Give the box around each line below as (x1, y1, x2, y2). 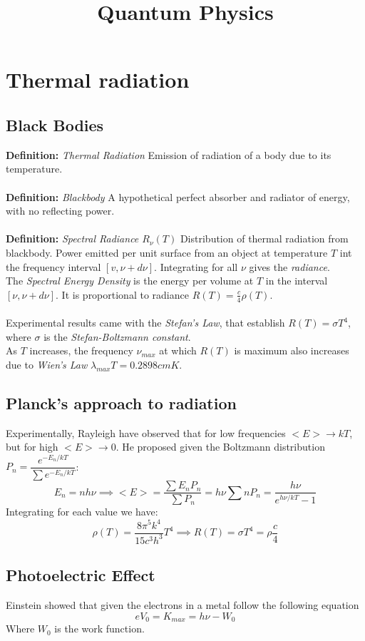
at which (159, 343, 197, 358)
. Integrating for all (154, 259, 238, 274)
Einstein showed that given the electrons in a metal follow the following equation (6, 598, 359, 612)
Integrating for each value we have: (6, 504, 158, 519)
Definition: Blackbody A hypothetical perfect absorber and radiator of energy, (6, 189, 350, 204)
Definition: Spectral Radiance (6, 231, 139, 246)
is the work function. (54, 621, 145, 636)
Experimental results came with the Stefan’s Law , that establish (6, 315, 285, 330)
